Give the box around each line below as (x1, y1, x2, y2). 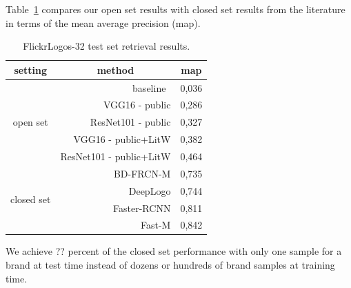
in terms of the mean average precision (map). (6, 15, 201, 30)
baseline (132, 80, 166, 95)
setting (14, 62, 48, 77)
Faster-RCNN (113, 200, 171, 215)
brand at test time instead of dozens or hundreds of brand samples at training (6, 258, 335, 272)
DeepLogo (128, 183, 171, 198)
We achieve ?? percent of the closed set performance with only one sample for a (6, 244, 342, 258)
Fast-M (140, 218, 171, 232)
